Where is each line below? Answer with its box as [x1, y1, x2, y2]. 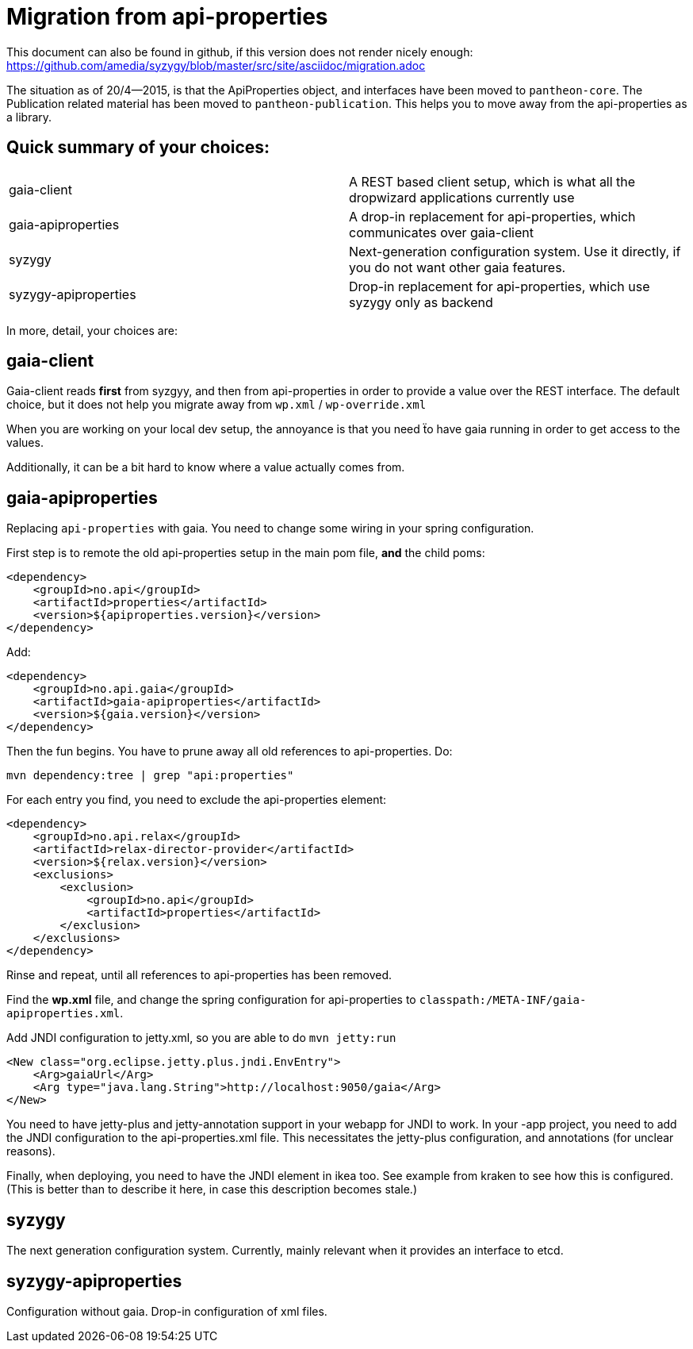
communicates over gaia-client [349, 224, 534, 240]
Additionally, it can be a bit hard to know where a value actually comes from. [6, 460, 405, 475]
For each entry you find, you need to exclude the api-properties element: [6, 793, 387, 807]
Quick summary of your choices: [6, 137, 270, 158]
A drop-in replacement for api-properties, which [349, 208, 636, 225]
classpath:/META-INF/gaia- [419, 993, 587, 1007]
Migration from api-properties [6, 3, 328, 30]
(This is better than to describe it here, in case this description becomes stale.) [6, 1182, 417, 1197]
